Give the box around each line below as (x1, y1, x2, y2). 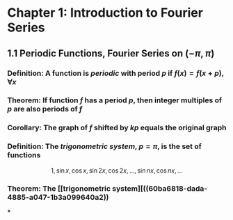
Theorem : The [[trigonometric (7, 183, 111, 193)
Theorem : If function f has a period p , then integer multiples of (7, 95, 223, 105)
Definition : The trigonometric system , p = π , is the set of (7, 141, 202, 151)
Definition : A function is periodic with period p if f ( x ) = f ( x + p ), (7, 68, 225, 78)
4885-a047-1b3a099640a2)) (7, 192, 109, 202)
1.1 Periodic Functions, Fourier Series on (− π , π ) (7, 47, 215, 59)
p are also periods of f (7, 104, 83, 114)
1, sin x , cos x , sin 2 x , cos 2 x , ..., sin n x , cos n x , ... (51, 166, 183, 175)
